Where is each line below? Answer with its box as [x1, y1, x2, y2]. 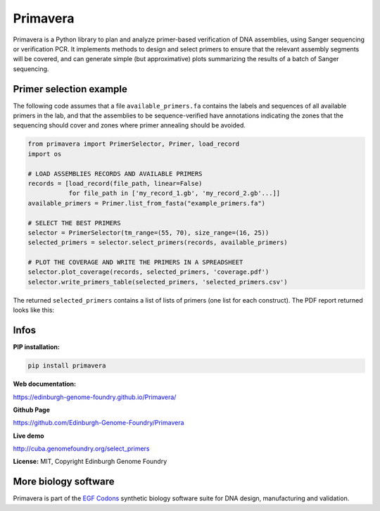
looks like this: [13, 306, 55, 315]
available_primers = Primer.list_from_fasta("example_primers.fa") [27, 199, 266, 207]
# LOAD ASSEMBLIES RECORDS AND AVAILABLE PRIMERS [27, 170, 203, 177]
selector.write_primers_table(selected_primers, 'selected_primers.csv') [27, 278, 288, 286]
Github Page [13, 405, 51, 414]
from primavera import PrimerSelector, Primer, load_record [27, 140, 240, 148]
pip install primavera [27, 362, 106, 370]
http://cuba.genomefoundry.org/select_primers [13, 444, 150, 453]
